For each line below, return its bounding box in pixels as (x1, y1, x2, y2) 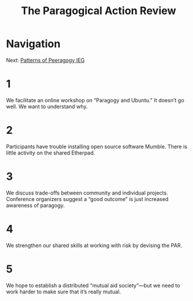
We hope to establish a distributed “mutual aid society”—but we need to (6, 282, 181, 289)
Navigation (6, 37, 60, 51)
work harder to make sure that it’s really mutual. (6, 288, 121, 295)
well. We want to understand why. (6, 103, 88, 110)
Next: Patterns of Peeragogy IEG (6, 56, 85, 63)
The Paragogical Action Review (21, 4, 177, 18)
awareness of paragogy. (6, 202, 65, 209)
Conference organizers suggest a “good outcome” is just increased (6, 195, 169, 202)
